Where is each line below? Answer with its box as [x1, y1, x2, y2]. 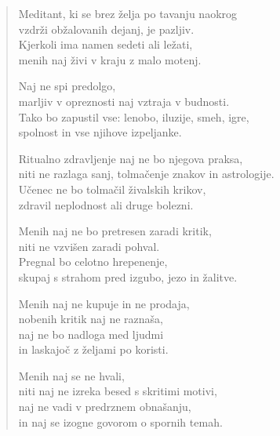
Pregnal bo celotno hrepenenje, [18, 253, 168, 270]
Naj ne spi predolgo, [18, 78, 116, 94]
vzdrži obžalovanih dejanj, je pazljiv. [18, 20, 195, 37]
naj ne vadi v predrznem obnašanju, [18, 398, 191, 415]
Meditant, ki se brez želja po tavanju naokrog [18, 5, 238, 21]
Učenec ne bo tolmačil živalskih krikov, [18, 180, 206, 197]
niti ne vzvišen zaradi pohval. [18, 238, 160, 254]
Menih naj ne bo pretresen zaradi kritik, [18, 223, 212, 239]
